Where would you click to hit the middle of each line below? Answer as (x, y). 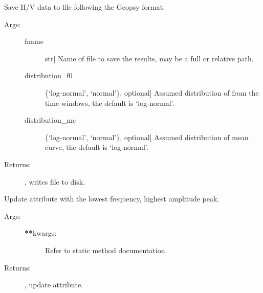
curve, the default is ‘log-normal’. (97, 147)
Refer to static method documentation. (106, 250)
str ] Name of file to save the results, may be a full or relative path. (149, 58)
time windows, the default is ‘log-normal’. (110, 103)
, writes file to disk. (55, 181)
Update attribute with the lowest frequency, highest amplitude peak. (112, 199)
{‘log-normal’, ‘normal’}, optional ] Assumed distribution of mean (147, 137)
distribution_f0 (49, 75)
